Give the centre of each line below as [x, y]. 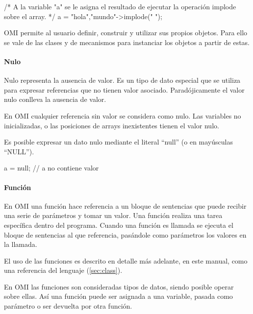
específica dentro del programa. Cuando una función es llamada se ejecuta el [119, 225]
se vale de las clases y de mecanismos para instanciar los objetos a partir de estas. [127, 42]
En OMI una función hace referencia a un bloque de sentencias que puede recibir [125, 205]
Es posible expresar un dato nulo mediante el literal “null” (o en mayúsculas [118, 142]
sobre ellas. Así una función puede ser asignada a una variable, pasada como [118, 296]
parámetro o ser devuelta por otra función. [68, 306]
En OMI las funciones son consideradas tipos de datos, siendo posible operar [119, 286]
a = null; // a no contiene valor [51, 168]
